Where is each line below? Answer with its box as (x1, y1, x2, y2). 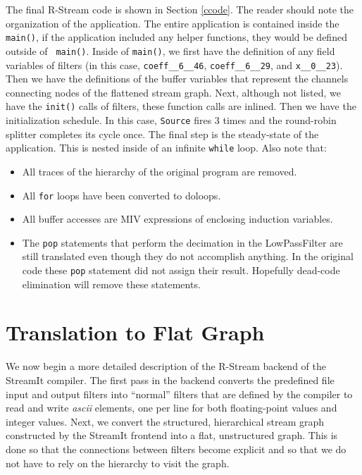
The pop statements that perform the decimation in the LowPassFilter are (22, 235, 343, 249)
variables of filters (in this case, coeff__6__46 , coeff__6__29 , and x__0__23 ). (6, 57, 343, 72)
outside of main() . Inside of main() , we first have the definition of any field (6, 43, 335, 58)
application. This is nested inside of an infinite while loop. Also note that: (6, 140, 327, 155)
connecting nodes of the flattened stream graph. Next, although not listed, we (6, 85, 341, 99)
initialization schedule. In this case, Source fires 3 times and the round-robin (6, 113, 337, 127)
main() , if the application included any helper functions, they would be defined (6, 30, 347, 44)
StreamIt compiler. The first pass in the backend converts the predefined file (6, 372, 335, 387)
